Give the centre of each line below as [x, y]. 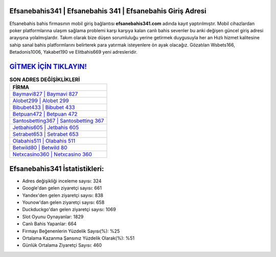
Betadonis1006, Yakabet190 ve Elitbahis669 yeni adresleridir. [73, 52]
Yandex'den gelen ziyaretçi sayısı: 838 [63, 195]
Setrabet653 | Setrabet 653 [45, 134]
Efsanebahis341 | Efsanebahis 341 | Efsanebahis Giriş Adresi [108, 11]
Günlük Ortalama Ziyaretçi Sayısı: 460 [62, 245]
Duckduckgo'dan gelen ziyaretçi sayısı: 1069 [69, 209]
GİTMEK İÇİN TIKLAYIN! [48, 66]
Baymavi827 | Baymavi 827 [45, 94]
